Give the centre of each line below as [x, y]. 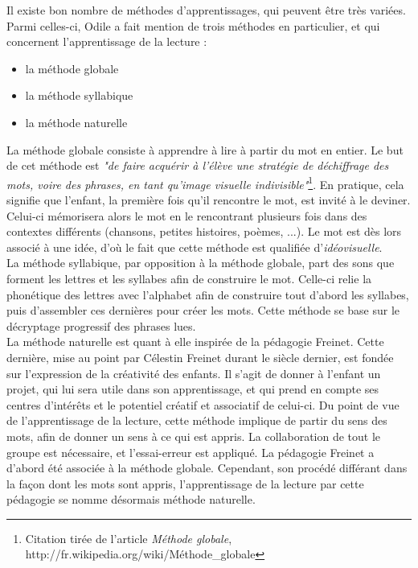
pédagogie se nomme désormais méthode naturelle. [131, 499]
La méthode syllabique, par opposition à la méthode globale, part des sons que [201, 263]
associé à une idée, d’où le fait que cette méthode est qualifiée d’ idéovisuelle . [195, 247]
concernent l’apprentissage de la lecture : [107, 41]
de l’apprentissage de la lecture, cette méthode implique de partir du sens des [197, 420]
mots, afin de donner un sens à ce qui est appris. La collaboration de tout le [194, 436]
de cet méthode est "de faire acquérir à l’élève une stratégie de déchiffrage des [198, 165]
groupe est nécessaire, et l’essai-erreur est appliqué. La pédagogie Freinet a [191, 452]
